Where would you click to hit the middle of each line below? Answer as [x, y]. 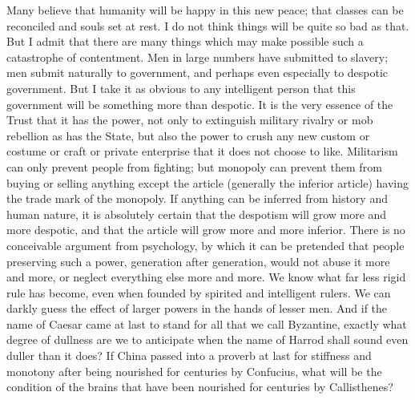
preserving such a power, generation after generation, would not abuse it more [198, 261]
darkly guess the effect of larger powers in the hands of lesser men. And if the [197, 308]
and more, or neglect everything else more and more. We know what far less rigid [206, 277]
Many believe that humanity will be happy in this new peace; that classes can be [205, 10]
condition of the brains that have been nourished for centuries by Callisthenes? [200, 387]
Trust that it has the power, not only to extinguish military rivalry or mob [190, 120]
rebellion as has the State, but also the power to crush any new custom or [188, 135]
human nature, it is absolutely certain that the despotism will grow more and [197, 214]
